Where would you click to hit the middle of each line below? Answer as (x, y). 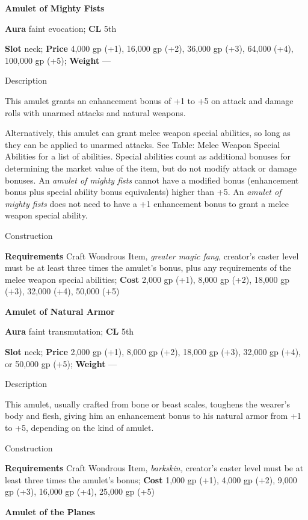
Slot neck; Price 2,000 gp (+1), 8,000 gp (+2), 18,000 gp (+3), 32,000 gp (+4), (153, 352)
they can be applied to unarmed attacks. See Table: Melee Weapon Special (143, 144)
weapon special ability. (46, 215)
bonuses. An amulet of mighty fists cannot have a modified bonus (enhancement (152, 180)
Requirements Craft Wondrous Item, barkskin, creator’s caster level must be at (154, 468)
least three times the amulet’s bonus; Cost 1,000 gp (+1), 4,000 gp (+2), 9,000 (151, 479)
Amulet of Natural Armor (60, 311)
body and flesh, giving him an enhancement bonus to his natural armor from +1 (153, 416)
